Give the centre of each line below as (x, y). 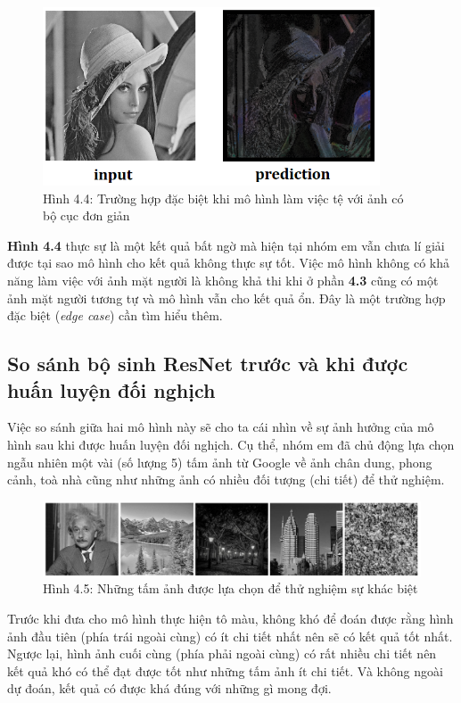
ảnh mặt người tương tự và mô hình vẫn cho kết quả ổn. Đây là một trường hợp (226, 298)
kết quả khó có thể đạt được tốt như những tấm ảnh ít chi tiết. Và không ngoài (225, 670)
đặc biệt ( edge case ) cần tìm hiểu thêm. (115, 315)
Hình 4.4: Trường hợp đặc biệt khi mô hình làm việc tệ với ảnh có (223, 198)
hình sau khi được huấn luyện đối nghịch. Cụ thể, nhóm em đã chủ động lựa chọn (231, 445)
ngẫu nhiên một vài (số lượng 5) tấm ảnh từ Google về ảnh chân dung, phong (220, 462)
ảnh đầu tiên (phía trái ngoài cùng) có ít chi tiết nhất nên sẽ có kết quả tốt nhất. (230, 636)
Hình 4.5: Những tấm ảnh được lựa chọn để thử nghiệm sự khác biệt (230, 588)
